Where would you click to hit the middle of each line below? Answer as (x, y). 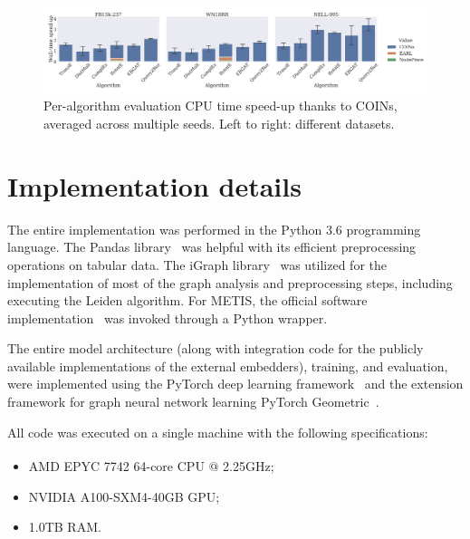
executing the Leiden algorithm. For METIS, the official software (187, 300)
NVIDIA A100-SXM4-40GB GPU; (124, 496)
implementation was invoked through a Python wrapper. (168, 318)
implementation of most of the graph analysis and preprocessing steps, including (230, 282)
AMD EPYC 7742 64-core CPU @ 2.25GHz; (151, 465)
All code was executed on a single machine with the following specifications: (218, 432)
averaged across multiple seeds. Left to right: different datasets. (219, 123)
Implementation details (154, 185)
